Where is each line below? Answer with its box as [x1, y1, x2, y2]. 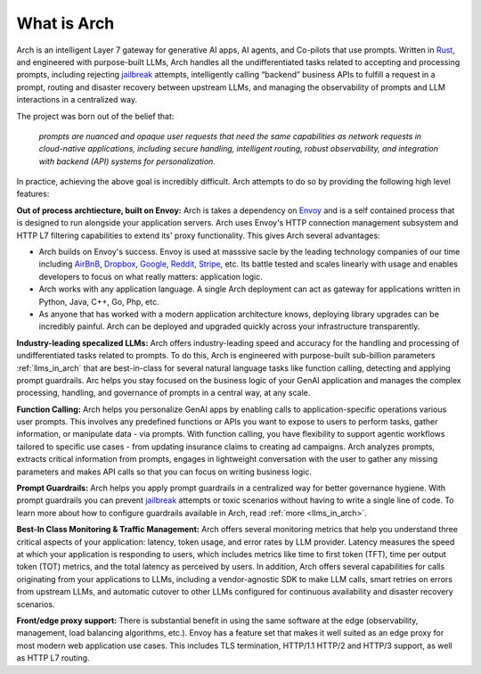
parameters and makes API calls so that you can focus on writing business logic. [16, 466, 312, 477]
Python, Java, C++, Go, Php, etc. [38, 296, 159, 307]
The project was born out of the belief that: [16, 111, 175, 121]
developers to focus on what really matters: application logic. [38, 271, 263, 282]
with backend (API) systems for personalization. [38, 156, 216, 167]
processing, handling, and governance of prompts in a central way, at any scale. [16, 388, 311, 399]
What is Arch [16, 13, 115, 33]
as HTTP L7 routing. [16, 653, 90, 663]
